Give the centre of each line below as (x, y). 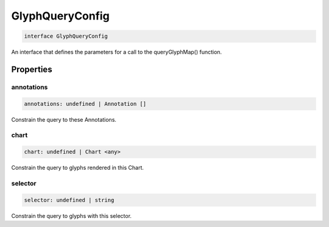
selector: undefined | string (69, 200)
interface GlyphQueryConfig (66, 36)
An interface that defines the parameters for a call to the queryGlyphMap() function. (117, 52)
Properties (32, 69)
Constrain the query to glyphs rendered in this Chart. (78, 168)
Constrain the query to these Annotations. (64, 119)
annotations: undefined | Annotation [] (85, 104)
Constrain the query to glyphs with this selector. (72, 215)
